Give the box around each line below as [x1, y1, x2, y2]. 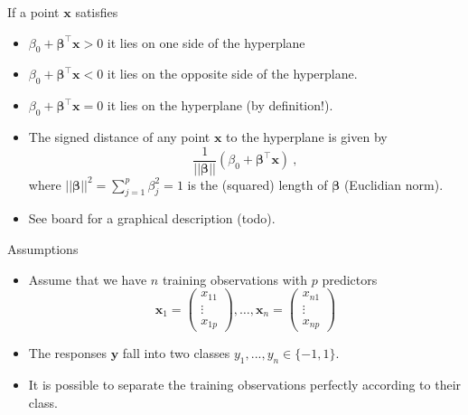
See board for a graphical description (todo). [28, 209, 276, 228]
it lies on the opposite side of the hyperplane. [107, 64, 358, 83]
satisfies [75, 3, 118, 21]
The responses [28, 344, 107, 363]
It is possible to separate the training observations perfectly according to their [28, 375, 462, 394]
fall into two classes [122, 344, 230, 363]
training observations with [162, 269, 308, 288]
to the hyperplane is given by [226, 127, 388, 146]
